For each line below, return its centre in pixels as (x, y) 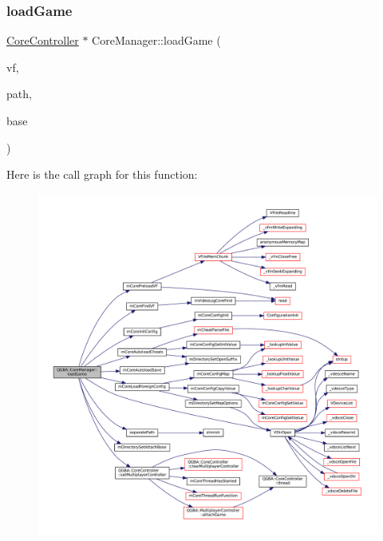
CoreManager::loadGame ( (156, 40)
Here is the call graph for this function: (102, 174)
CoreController (43, 40)
